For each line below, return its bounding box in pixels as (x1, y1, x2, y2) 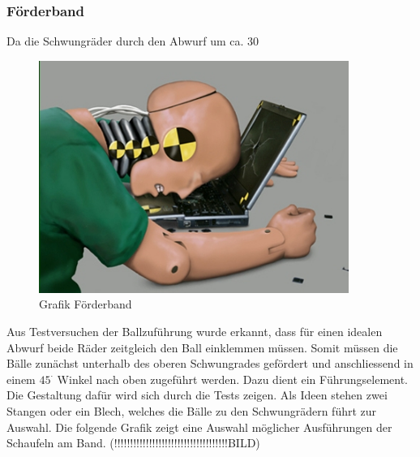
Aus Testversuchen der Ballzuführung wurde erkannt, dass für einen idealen (6, 322, 383, 339)
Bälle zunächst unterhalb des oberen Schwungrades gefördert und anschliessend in (6, 355, 414, 372)
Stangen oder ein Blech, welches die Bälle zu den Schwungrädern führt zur (6, 402, 377, 419)
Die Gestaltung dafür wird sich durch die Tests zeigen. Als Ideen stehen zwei (6, 386, 388, 403)
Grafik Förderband (39, 295, 132, 313)
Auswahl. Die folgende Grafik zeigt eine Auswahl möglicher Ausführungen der (6, 418, 392, 435)
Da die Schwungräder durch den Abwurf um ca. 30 (6, 32, 259, 50)
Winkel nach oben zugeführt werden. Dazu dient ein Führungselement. (57, 370, 408, 387)
